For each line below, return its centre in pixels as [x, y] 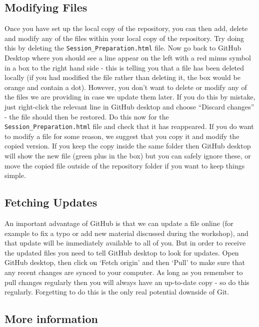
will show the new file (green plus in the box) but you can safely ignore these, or [128, 156]
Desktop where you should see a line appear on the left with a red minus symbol [128, 58]
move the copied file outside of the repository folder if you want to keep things [125, 165]
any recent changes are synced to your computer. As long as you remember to [124, 272]
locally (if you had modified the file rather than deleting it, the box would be [122, 77]
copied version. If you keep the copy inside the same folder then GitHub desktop [128, 146]
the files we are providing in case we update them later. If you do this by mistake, [130, 97]
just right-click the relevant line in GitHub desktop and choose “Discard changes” [129, 107]
